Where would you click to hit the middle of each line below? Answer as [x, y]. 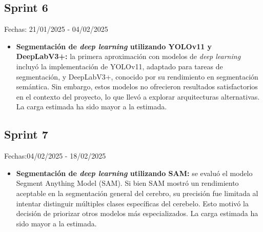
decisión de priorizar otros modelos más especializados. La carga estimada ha [137, 213]
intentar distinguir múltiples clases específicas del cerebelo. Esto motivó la [132, 203]
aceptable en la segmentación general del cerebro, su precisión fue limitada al [137, 193]
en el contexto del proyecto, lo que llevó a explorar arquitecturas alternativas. [138, 96]
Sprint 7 [26, 134]
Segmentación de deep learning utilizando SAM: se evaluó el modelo [134, 173]
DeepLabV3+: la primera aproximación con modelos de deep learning [128, 56]
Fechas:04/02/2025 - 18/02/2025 [55, 156]
